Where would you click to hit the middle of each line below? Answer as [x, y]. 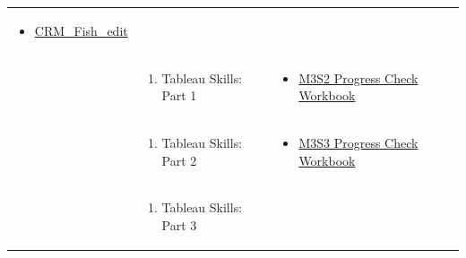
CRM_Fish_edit [81, 30]
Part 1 [179, 95]
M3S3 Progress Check [358, 143]
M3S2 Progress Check [358, 77]
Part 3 [179, 225]
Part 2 [179, 160]
